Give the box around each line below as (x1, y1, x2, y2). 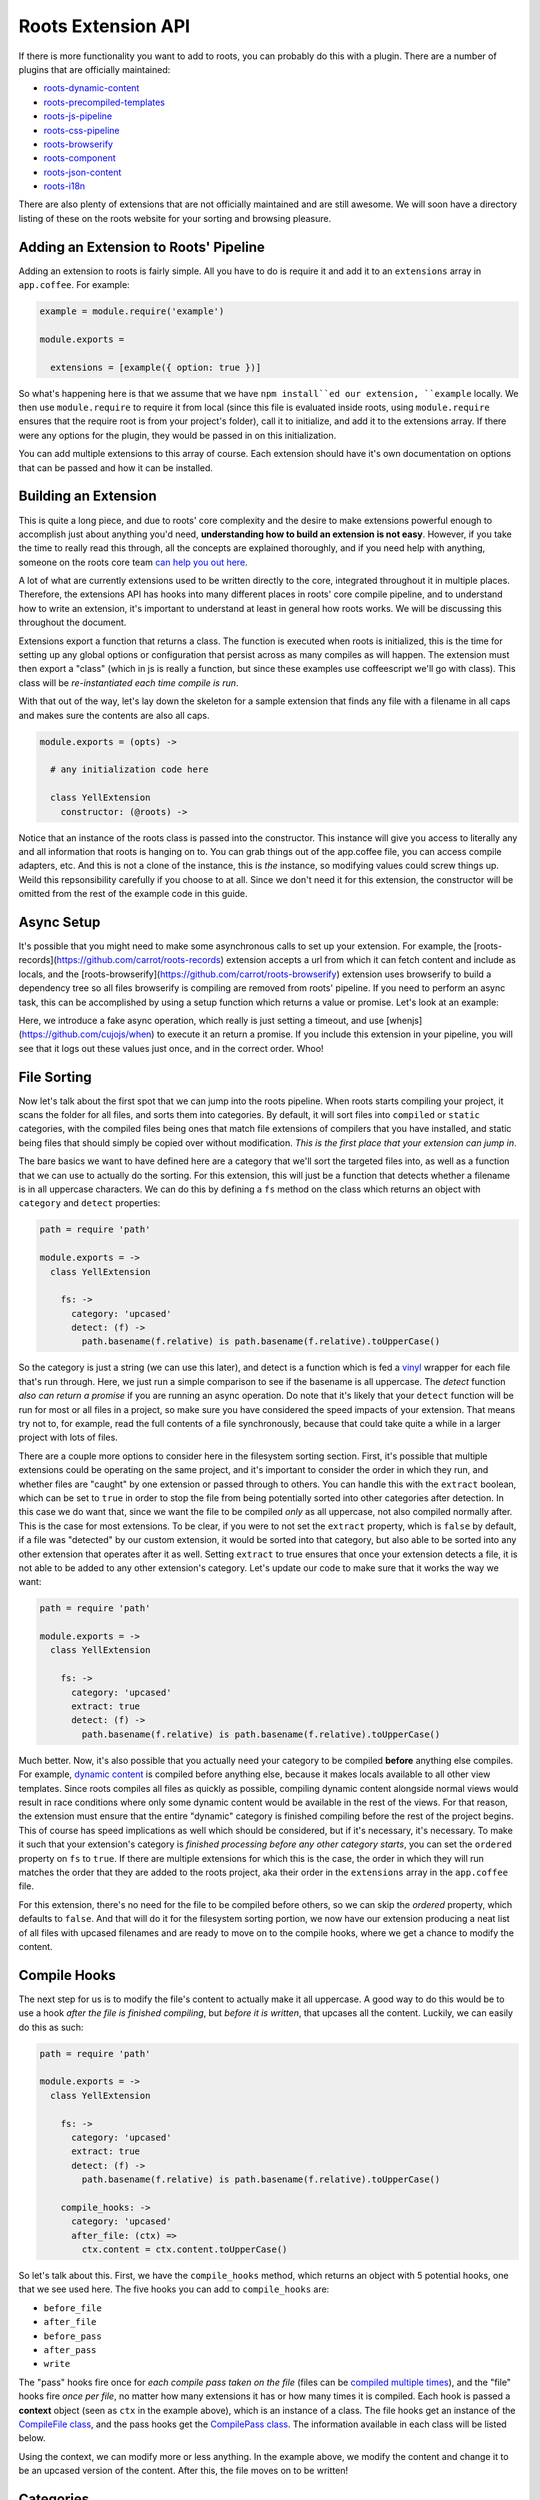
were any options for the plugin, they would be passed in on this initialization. (18, 429, 337, 441)
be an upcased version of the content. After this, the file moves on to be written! (18, 2465, 349, 2477)
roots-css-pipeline (43, 124, 120, 136)
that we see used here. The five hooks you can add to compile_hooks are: (18, 2283, 330, 2295)
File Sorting (18, 1068, 92, 1085)
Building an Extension (18, 488, 157, 505)
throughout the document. (18, 616, 127, 629)
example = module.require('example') (39, 306, 225, 317)
